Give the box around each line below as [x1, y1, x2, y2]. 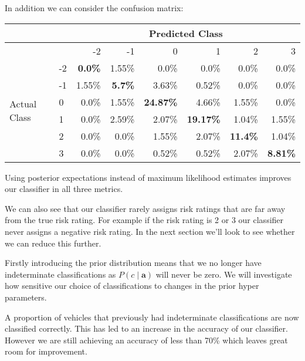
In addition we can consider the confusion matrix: [5, 2, 184, 14]
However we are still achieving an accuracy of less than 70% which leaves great [5, 333, 288, 346]
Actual [9, 96, 37, 110]
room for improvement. [5, 345, 87, 357]
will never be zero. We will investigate [155, 268, 292, 280]
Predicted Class [148, 26, 223, 40]
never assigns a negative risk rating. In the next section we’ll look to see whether [5, 225, 295, 237]
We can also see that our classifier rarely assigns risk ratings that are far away [5, 202, 286, 214]
